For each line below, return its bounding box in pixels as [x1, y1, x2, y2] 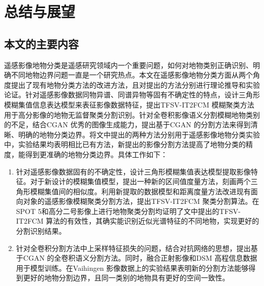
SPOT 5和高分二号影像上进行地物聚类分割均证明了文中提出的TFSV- [16, 205, 241, 216]
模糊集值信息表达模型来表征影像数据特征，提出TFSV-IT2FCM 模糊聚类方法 [4, 99, 254, 110]
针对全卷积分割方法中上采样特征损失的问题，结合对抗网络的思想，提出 [16, 242, 251, 253]
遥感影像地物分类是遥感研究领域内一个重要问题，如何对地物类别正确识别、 [4, 59, 253, 70]
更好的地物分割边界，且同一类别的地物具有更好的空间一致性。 [23, 272, 229, 283]
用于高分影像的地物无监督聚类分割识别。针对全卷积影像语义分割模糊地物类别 [4, 109, 260, 120]
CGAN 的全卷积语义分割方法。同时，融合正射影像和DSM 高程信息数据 [23, 253, 257, 263]
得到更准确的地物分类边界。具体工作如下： [25, 149, 168, 159]
